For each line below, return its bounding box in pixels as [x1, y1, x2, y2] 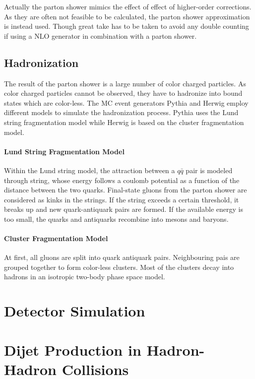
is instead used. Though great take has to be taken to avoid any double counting [4, 21, 249, 31]
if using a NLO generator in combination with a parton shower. [4, 30, 197, 41]
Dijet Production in [4, 339, 141, 360]
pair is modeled [186, 165, 233, 175]
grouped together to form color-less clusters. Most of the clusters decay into [4, 261, 234, 272]
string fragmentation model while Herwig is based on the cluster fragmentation [4, 117, 244, 127]
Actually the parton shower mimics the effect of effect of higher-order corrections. [4, 1, 252, 11]
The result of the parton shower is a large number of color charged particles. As [4, 78, 246, 88]
